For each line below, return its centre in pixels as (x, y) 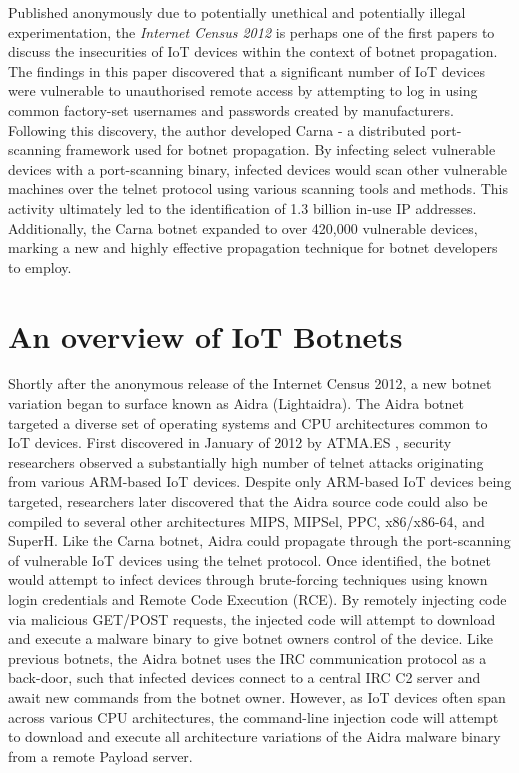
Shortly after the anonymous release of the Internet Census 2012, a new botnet (250, 383)
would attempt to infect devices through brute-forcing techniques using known (248, 579)
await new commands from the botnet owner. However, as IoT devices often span (257, 696)
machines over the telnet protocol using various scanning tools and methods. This (258, 188)
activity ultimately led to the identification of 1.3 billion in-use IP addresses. (242, 207)
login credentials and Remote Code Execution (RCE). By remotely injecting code (257, 598)
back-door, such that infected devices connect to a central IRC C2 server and (244, 677)
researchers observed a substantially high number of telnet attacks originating (246, 461)
